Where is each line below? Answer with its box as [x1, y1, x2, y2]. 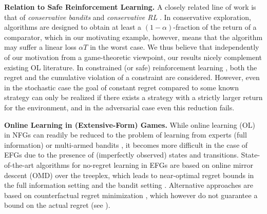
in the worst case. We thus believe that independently [90, 42, 259, 52]
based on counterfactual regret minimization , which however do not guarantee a [4, 189, 258, 200]
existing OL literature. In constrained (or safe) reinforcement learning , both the [4, 62, 257, 72]
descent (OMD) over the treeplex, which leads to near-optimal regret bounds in [4, 169, 254, 180]
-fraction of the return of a [173, 22, 257, 32]
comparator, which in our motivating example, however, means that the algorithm [4, 31, 263, 42]
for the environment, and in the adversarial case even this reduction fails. [4, 102, 235, 112]
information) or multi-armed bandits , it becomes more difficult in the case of [4, 139, 248, 150]
